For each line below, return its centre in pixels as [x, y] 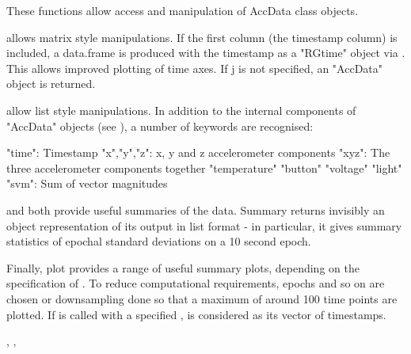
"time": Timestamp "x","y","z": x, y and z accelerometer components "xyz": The [198, 152]
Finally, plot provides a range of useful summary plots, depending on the [183, 267]
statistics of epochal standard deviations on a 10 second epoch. [159, 241]
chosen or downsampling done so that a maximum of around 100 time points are [202, 298]
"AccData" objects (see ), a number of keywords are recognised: [160, 126]
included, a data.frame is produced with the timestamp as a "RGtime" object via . [206, 53]
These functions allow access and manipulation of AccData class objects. [183, 10]
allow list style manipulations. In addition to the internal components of [181, 110]
